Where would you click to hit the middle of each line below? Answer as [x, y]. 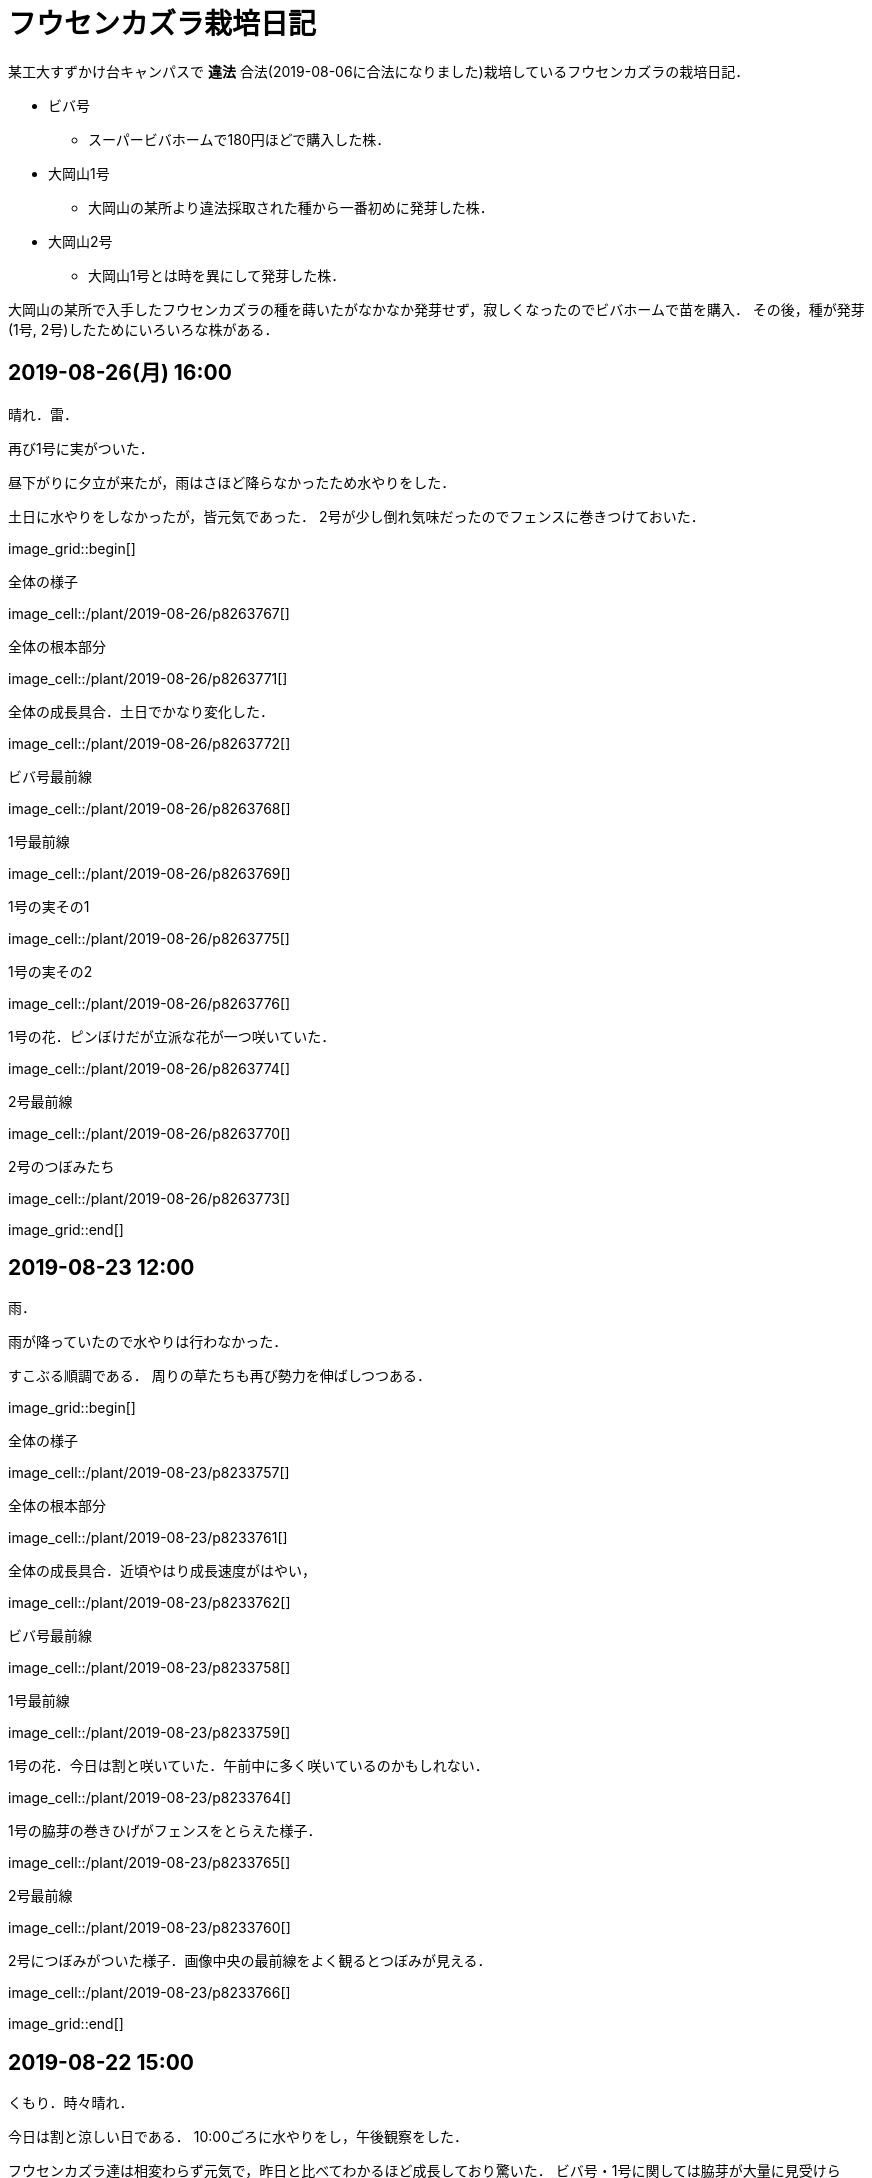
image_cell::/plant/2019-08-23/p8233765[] [149, 1863]
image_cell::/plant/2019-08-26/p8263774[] [149, 1068]
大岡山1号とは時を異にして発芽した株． [217, 275]
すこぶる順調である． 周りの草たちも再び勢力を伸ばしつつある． [219, 1376]
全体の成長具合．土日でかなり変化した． [141, 711]
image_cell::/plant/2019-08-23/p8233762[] [149, 1603]
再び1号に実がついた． [81, 448]
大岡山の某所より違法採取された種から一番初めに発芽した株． [291, 207]
